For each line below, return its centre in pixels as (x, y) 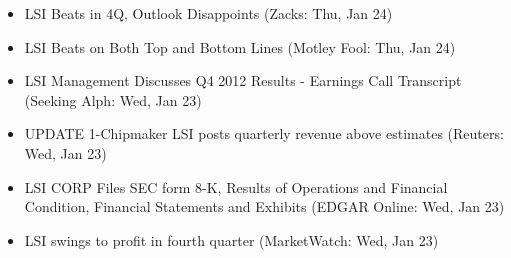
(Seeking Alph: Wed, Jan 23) (113, 99)
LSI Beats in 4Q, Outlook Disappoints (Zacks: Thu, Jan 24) (208, 13)
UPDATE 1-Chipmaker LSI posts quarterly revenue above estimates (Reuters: (264, 133)
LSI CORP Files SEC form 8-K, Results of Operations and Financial (236, 186)
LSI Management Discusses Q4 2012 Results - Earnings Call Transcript (243, 80)
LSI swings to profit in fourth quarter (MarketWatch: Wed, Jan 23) (231, 239)
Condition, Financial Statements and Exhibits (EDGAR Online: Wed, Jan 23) (264, 206)
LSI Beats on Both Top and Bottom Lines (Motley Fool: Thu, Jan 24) (240, 46)
